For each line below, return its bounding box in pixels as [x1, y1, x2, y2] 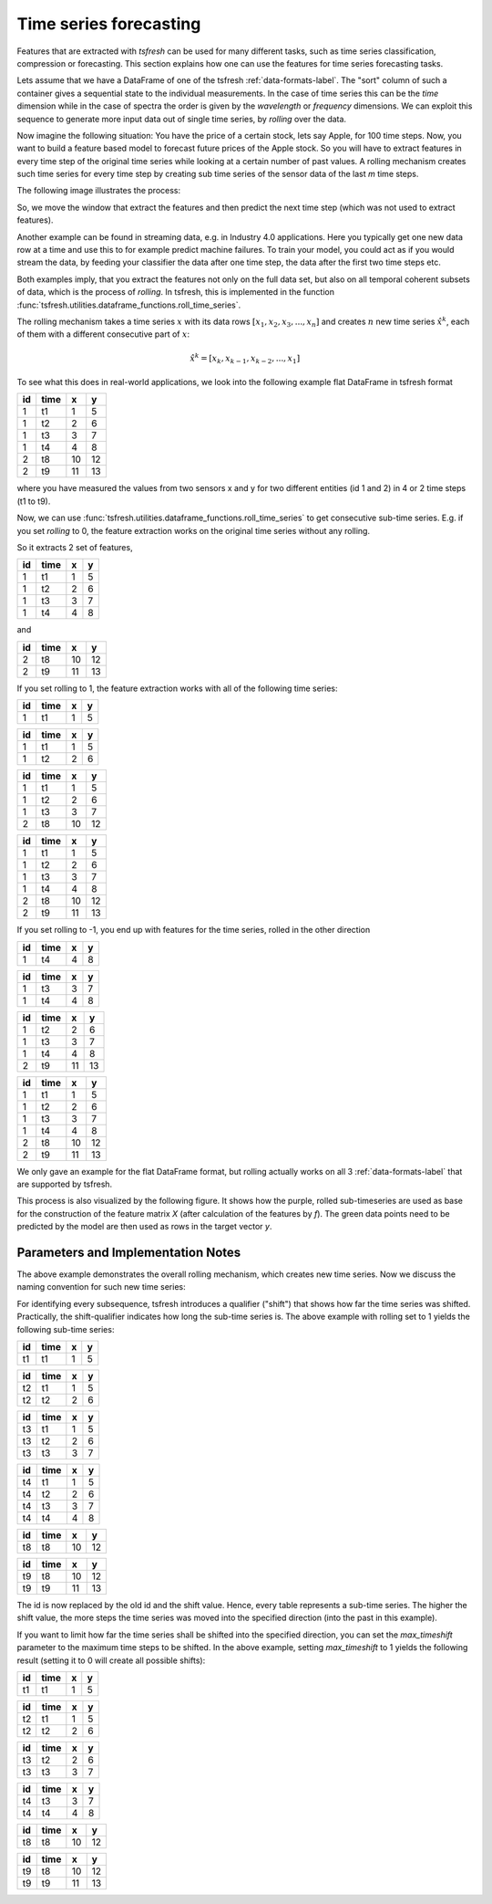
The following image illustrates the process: [16, 185, 181, 196]
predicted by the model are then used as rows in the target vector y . [16, 1221, 272, 1232]
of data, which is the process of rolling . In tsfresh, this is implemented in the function [16, 287, 334, 298]
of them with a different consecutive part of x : [16, 329, 190, 340]
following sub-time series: [16, 1323, 115, 1334]
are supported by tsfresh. [16, 1178, 113, 1189]
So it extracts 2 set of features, [16, 542, 133, 553]
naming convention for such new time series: [16, 1282, 186, 1292]
